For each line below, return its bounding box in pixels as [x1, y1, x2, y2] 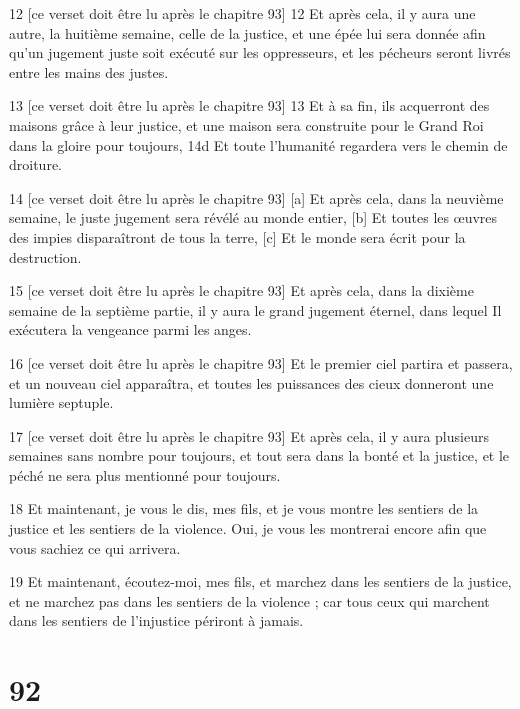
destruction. [9, 246, 82, 267]
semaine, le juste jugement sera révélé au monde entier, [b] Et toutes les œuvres [9, 207, 498, 228]
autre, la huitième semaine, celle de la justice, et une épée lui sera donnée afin [9, 22, 486, 43]
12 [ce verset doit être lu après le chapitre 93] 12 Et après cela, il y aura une [9, 3, 476, 23]
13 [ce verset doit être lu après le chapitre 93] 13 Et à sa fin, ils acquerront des [9, 95, 490, 116]
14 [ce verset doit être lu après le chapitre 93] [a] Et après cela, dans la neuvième [9, 187, 504, 208]
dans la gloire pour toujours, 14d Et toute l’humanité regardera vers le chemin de [9, 134, 508, 155]
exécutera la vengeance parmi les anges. [9, 319, 252, 340]
